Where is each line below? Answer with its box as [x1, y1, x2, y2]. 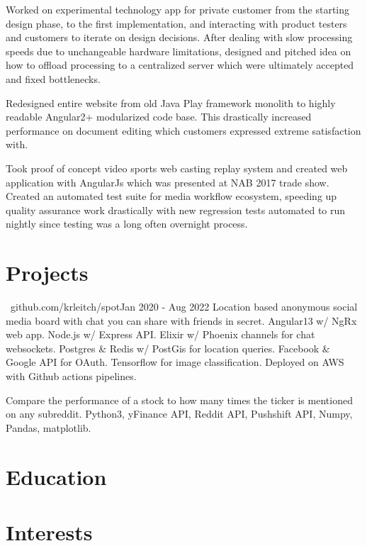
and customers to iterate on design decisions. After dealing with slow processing [6, 30, 353, 45]
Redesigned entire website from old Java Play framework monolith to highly [6, 95, 336, 110]
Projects [6, 258, 89, 287]
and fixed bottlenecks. [6, 71, 101, 86]
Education [6, 462, 107, 491]
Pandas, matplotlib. [6, 420, 91, 435]
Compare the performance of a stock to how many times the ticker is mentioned [6, 392, 353, 407]
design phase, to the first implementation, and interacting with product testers [6, 16, 347, 30]
